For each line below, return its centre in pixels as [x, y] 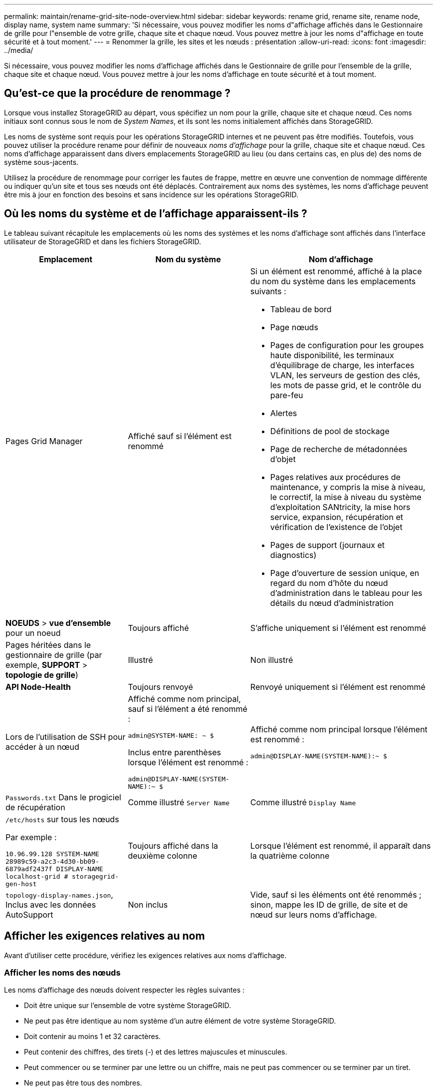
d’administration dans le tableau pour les [346, 593]
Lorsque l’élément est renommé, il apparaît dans [340, 846]
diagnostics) [293, 555]
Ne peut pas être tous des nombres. [83, 1083]
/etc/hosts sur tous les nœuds [62, 819]
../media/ [19, 50]
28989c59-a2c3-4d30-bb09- [52, 861]
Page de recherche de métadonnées [339, 449]
